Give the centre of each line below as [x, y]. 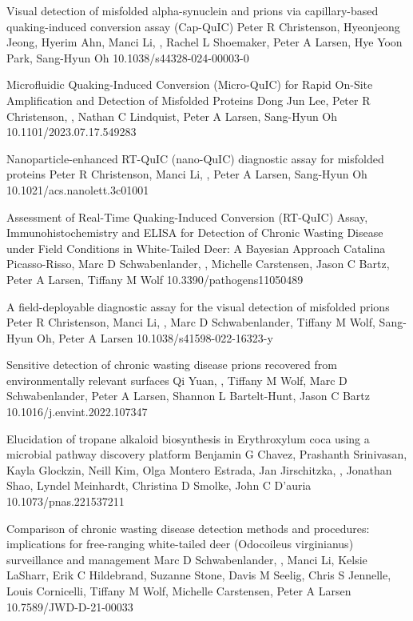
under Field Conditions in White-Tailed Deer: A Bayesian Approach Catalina [196, 248]
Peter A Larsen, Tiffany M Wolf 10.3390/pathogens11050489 [155, 279]
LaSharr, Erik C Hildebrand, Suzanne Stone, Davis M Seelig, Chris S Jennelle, [199, 575]
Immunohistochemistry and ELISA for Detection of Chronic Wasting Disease [195, 232]
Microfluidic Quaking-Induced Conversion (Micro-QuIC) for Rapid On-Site [190, 84]
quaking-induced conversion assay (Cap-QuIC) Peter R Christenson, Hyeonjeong [203, 26]
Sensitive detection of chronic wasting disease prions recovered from [172, 365]
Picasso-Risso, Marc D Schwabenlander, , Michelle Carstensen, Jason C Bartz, [198, 264]
